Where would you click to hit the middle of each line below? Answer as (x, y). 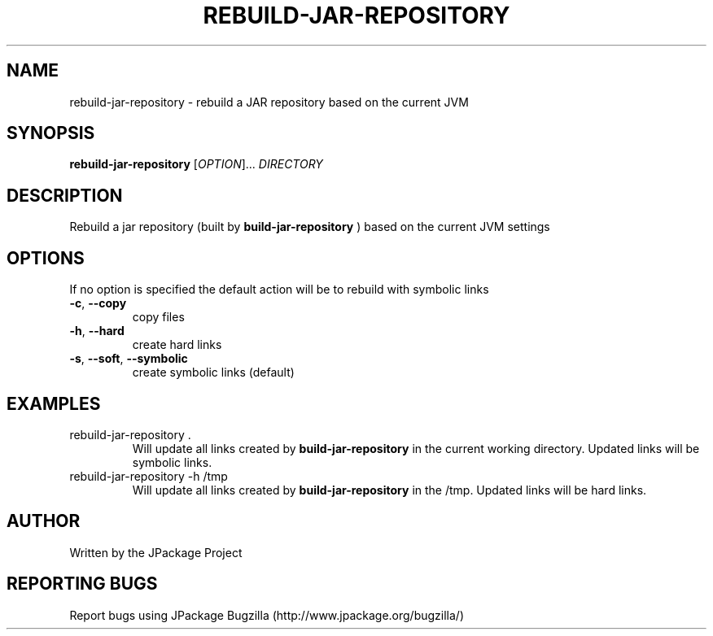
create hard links (177, 345)
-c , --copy (98, 303)
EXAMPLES (54, 403)
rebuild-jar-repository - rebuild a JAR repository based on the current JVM (269, 102)
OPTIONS (46, 258)
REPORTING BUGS (82, 584)
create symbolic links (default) (213, 372)
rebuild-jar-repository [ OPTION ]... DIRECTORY (196, 164)
